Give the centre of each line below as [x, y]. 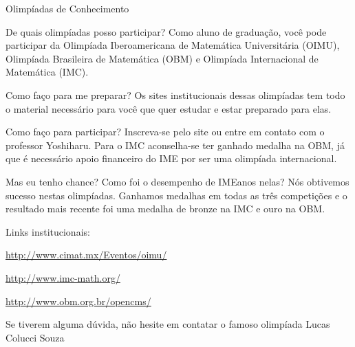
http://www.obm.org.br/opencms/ [78, 301]
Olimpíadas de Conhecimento [67, 8]
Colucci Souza [35, 337]
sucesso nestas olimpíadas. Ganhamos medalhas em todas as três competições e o [176, 195]
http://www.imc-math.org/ [63, 277]
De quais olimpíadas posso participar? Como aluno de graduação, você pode [166, 31]
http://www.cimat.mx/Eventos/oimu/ [86, 255]
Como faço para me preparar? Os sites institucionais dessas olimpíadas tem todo [175, 94]
